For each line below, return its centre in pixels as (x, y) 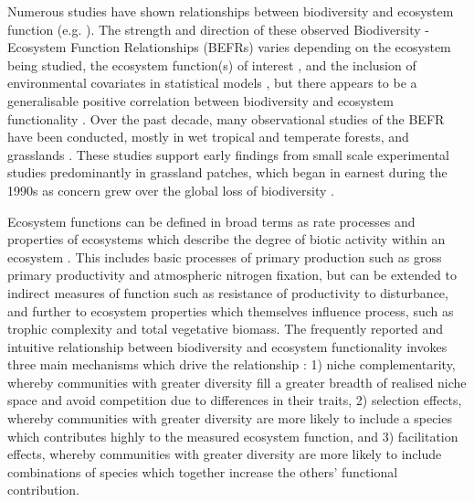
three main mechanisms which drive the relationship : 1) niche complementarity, (232, 364)
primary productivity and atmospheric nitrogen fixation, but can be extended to (232, 275)
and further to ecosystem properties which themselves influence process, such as (231, 310)
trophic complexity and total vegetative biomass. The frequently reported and (226, 329)
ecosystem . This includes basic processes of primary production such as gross (225, 256)
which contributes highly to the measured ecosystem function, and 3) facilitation (233, 436)
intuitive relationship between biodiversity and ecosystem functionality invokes (227, 346)
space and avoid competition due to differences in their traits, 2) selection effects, (235, 400)
